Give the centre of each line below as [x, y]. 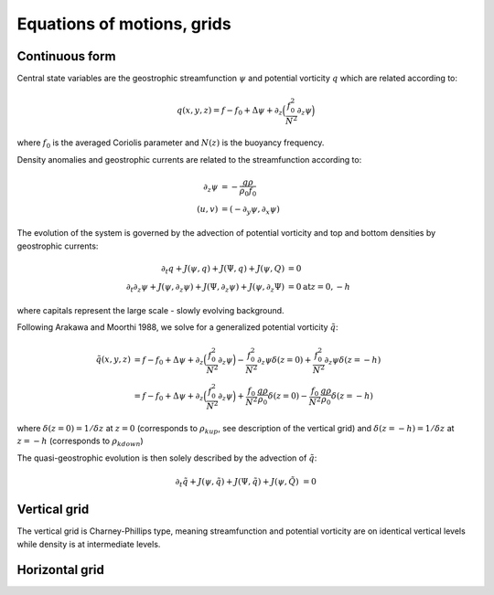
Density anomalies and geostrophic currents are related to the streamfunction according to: [189, 159]
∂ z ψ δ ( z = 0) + [284, 361]
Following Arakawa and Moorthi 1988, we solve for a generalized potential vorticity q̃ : [177, 327]
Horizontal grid [60, 570]
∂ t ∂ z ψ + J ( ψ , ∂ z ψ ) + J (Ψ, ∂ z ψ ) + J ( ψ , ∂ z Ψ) [205, 288]
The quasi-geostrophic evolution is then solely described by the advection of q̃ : [167, 458]
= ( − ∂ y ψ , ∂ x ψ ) [251, 210]
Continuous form [66, 56]
